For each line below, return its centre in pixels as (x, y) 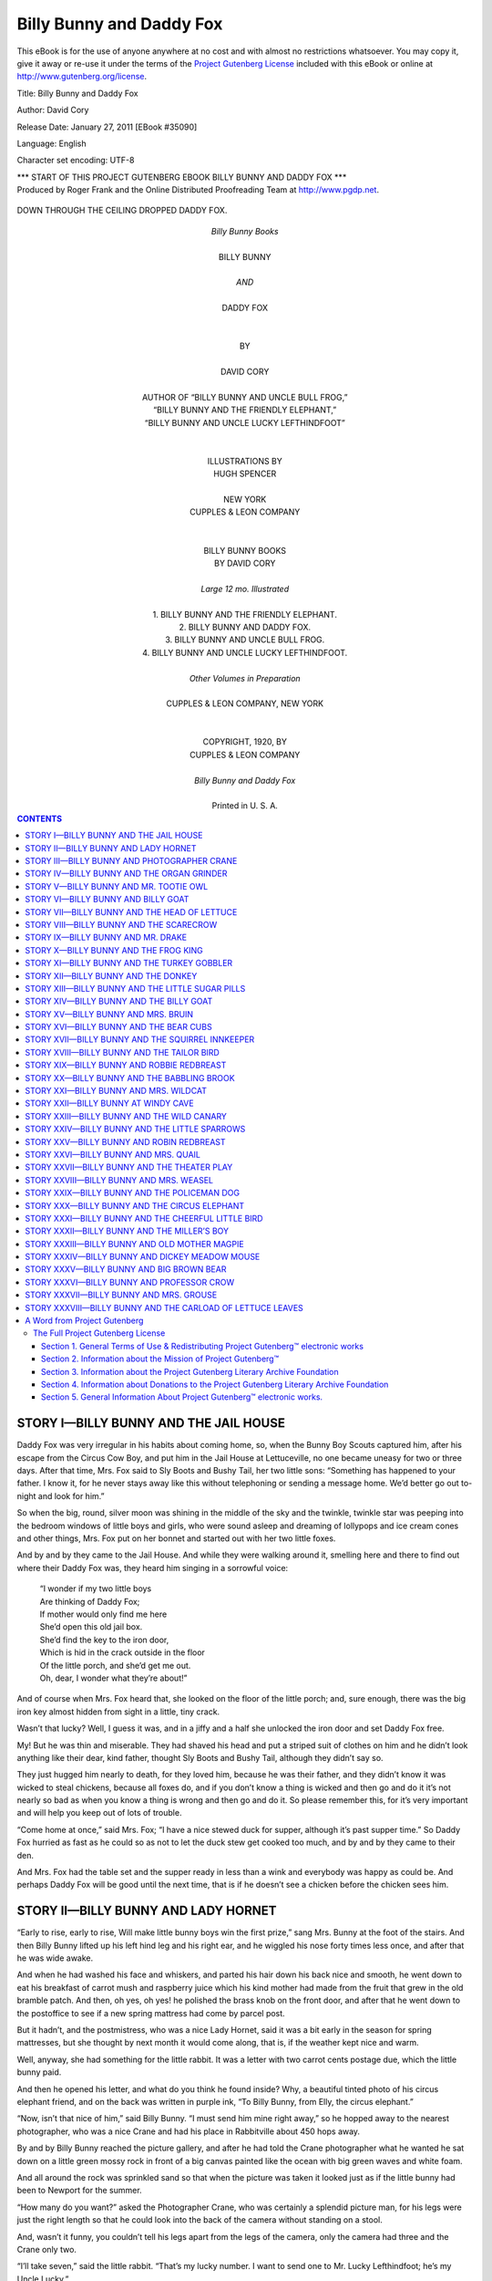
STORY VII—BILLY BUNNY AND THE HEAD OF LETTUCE (131, 911)
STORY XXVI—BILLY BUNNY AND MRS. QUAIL (113, 1154)
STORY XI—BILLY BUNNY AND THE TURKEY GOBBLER (129, 963)
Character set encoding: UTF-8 (76, 161)
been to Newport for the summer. (79, 2191)
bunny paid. (39, 2072)
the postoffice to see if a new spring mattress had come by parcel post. (151, 2013)
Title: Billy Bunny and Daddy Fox (77, 93)
